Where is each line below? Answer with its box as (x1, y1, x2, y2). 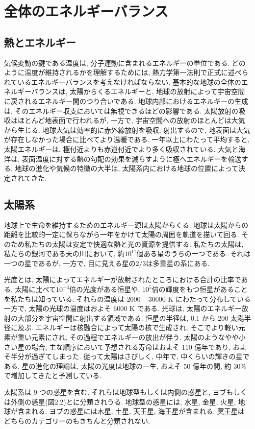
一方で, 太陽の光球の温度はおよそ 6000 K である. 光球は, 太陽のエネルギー (4, 303, 242, 313)
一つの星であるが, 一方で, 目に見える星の (4, 258, 136, 268)
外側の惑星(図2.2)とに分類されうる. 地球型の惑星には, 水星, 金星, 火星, (10, 396, 236, 406)
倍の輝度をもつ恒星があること (152, 284, 248, 294)
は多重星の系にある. (146, 258, 210, 268)
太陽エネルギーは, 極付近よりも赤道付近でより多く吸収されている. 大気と (4, 143, 239, 154)
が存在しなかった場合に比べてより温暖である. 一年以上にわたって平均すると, (4, 134, 250, 144)
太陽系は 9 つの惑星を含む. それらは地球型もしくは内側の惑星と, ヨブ (4, 387, 227, 397)
